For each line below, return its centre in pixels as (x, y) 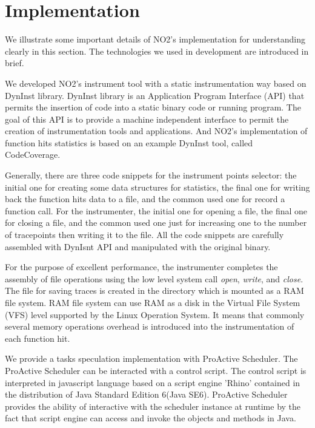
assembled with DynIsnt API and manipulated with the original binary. (138, 246)
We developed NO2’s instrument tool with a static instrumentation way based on (156, 83)
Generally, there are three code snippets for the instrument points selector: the (151, 175)
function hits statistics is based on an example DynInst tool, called (129, 142)
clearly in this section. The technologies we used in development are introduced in (157, 51)
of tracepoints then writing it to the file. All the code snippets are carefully (144, 235)
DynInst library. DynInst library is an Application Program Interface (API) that (155, 95)
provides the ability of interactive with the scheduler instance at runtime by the (153, 406)
